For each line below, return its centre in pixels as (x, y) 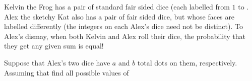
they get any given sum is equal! (54, 46)
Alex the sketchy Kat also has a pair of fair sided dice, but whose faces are (119, 16)
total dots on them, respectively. (187, 62)
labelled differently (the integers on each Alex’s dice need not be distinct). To (123, 26)
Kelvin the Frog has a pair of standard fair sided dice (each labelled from (117, 6)
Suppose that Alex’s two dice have (57, 62)
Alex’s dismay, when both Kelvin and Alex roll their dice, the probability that (125, 36)
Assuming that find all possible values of (67, 72)
